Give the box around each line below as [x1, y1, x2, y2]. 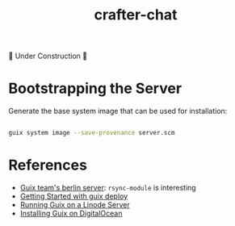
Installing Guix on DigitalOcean [19, 208, 123, 218]
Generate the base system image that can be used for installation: [8, 107, 228, 116]
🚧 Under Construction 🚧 [8, 51, 87, 61]
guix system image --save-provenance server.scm [8, 129, 175, 137]
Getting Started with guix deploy [19, 191, 128, 201]
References [8, 156, 87, 174]
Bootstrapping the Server [8, 79, 183, 98]
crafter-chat [94, 6, 178, 24]
